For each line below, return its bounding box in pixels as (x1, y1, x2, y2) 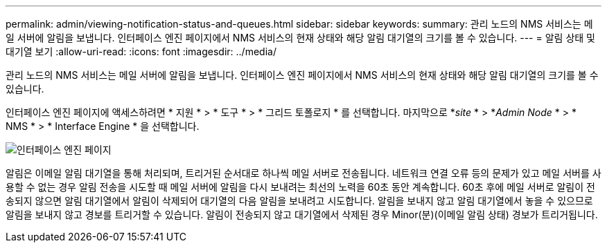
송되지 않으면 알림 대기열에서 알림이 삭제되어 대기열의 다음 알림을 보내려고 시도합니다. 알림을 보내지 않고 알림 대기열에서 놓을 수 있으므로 (6, 195, 593, 207)
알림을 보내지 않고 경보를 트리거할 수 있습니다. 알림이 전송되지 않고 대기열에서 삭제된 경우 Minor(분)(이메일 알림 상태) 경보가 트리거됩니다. (6, 209, 598, 220)
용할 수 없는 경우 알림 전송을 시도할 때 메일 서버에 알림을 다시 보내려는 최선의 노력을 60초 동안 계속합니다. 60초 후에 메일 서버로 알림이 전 (6, 181, 595, 193)
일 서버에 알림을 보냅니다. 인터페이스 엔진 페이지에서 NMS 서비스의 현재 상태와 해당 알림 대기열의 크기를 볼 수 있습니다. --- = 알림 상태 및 (6, 32, 595, 44)
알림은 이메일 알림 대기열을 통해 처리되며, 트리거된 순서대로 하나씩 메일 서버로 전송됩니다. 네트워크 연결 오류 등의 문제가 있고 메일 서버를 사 (6, 167, 601, 179)
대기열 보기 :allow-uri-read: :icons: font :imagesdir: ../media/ (6, 46, 276, 57)
